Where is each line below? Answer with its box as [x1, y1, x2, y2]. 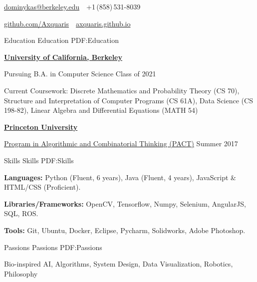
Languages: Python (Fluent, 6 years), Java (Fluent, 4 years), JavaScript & [4, 172, 236, 182]
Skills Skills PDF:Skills [4, 155, 74, 165]
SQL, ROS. [4, 208, 38, 219]
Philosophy [4, 268, 38, 279]
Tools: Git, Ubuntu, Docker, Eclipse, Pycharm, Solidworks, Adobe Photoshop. [4, 225, 246, 235]
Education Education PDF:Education [4, 35, 119, 45]
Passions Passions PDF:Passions [4, 242, 102, 252]
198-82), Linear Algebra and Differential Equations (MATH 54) [4, 105, 198, 115]
